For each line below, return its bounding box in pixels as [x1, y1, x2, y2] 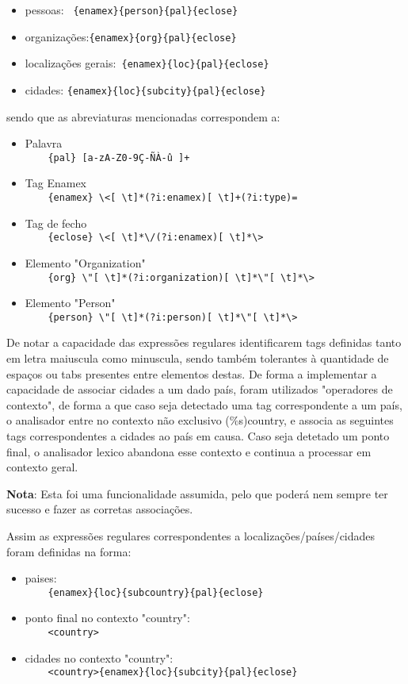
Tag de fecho [25, 214, 87, 231]
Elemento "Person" [25, 294, 116, 311]
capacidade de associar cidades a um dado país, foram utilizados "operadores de [6, 381, 393, 398]
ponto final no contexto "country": [25, 609, 190, 626]
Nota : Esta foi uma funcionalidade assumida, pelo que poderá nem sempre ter [6, 485, 388, 501]
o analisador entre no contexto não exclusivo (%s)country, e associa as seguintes [6, 412, 394, 428]
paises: [25, 570, 57, 586]
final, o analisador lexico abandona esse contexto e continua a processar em [6, 443, 372, 459]
